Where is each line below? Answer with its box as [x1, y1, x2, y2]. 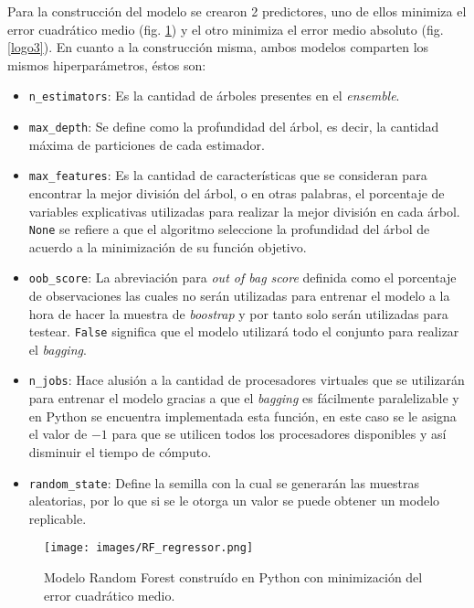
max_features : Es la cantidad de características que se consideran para [28, 165, 427, 185]
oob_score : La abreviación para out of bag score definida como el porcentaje [28, 268, 457, 287]
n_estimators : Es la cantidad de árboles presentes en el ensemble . [28, 86, 400, 105]
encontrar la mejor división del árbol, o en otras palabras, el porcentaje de [28, 183, 445, 202]
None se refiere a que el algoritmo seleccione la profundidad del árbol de [28, 219, 430, 239]
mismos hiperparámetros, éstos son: [7, 55, 206, 74]
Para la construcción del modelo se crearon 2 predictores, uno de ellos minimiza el [7, 2, 467, 20]
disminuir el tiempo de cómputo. [28, 442, 212, 461]
